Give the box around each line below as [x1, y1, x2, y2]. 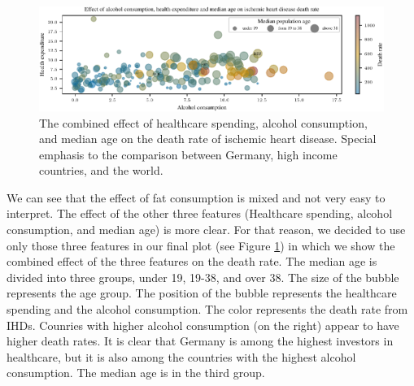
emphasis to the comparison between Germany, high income [39, 145, 338, 163]
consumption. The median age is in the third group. [7, 364, 265, 381]
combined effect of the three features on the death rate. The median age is [7, 253, 377, 270]
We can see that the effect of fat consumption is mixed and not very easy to [7, 189, 386, 206]
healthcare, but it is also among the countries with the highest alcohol [7, 348, 356, 365]
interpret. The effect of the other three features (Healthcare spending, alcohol [7, 205, 393, 222]
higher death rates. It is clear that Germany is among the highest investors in [7, 332, 394, 349]
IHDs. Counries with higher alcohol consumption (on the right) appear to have [7, 316, 399, 333]
